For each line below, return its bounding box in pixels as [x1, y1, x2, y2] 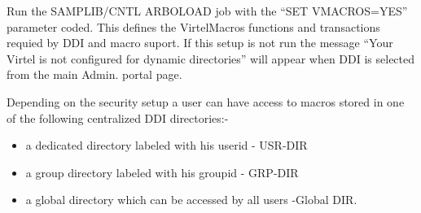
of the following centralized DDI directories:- [7, 109, 229, 126]
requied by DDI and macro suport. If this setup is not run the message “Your [7, 34, 393, 51]
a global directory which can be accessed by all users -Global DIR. [25, 191, 357, 208]
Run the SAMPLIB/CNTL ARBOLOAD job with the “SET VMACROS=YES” [7, 2, 408, 19]
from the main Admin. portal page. [7, 66, 182, 83]
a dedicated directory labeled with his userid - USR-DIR [25, 137, 308, 154]
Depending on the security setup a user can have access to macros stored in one [7, 93, 405, 110]
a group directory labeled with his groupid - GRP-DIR [25, 163, 299, 180]
